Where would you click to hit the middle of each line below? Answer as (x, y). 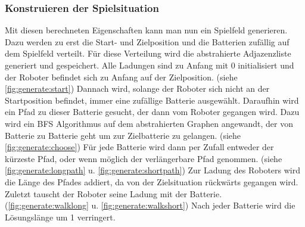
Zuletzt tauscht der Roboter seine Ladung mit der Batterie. (113, 193)
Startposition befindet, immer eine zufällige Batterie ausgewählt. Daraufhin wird (152, 100)
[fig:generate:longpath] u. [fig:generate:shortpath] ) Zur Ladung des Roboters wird (153, 170)
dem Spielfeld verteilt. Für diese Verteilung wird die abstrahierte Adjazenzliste (148, 53)
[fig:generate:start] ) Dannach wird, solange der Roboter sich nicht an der (137, 88)
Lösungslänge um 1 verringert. (60, 217)
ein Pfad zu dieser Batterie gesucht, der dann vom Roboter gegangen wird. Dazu (152, 112)
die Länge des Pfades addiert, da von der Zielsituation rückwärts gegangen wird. (152, 181)
